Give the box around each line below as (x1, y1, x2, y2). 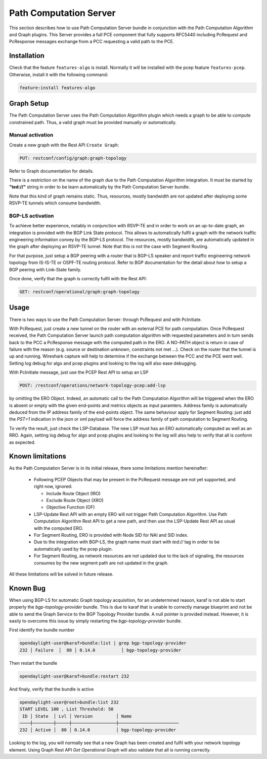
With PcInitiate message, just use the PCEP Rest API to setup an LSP (9, 370, 148, 376)
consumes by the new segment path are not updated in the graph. (34, 560, 169, 566)
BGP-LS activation (9, 212, 54, 219)
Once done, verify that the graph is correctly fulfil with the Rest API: (9, 276, 147, 282)
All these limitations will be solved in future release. (9, 571, 114, 577)
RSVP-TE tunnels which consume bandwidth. (9, 200, 101, 206)
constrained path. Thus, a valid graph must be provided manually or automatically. (9, 119, 177, 125)
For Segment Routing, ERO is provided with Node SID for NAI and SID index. (34, 532, 189, 538)
